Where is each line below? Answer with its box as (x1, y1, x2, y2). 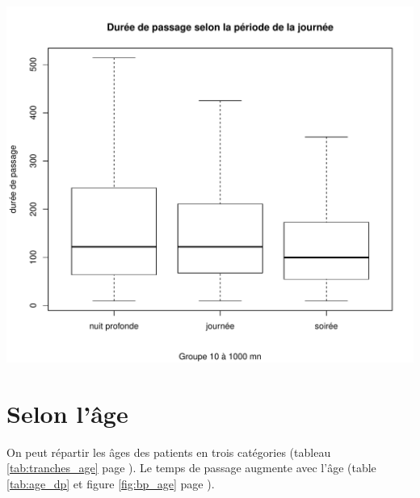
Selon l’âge (6, 396, 128, 429)
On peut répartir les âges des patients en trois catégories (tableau (6, 443, 331, 460)
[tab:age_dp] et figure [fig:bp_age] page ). (6, 475, 215, 492)
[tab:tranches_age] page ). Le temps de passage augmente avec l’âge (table (6, 459, 376, 476)
